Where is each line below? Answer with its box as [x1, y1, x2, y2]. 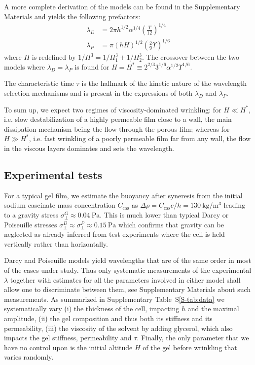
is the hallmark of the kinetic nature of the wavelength [81, 78, 247, 88]
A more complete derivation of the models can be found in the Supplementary [4, 1, 240, 11]
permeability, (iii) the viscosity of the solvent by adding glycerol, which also [4, 323, 233, 333]
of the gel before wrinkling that [143, 342, 237, 352]
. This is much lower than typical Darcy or [100, 209, 229, 219]
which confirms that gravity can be [118, 219, 224, 229]
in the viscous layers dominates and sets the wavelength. [4, 143, 175, 153]
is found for [74, 61, 109, 72]
